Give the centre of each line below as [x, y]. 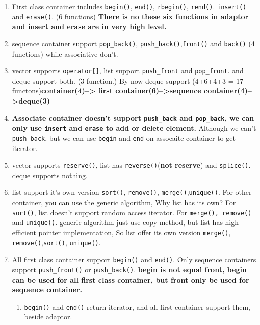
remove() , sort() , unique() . [56, 242]
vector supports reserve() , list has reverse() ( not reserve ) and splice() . [131, 165]
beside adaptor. [48, 317]
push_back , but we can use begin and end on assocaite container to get [124, 137]
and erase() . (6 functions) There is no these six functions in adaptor [130, 16]
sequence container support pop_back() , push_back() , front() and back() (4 [133, 43]
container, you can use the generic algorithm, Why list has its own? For [124, 202]
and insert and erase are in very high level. [89, 26]
